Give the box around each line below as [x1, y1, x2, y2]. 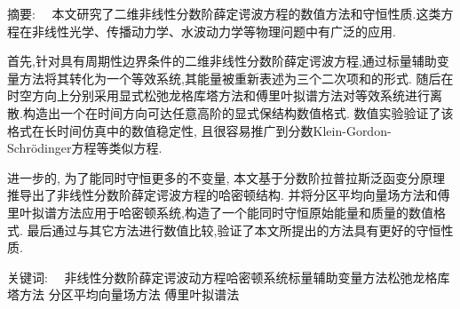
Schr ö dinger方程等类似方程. [7, 139, 163, 157]
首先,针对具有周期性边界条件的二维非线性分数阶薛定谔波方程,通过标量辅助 [7, 51, 437, 70]
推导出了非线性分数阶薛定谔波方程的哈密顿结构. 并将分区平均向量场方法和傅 [7, 186, 450, 204]
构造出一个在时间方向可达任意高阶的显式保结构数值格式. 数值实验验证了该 [22, 103, 454, 122]
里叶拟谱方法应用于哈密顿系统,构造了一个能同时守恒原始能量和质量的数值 [7, 202, 433, 221]
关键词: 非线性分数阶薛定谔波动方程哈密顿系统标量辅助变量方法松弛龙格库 [7, 267, 450, 286]
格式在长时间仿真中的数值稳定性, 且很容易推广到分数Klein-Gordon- [7, 121, 392, 139]
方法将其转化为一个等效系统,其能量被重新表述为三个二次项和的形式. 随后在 [19, 68, 454, 87]
